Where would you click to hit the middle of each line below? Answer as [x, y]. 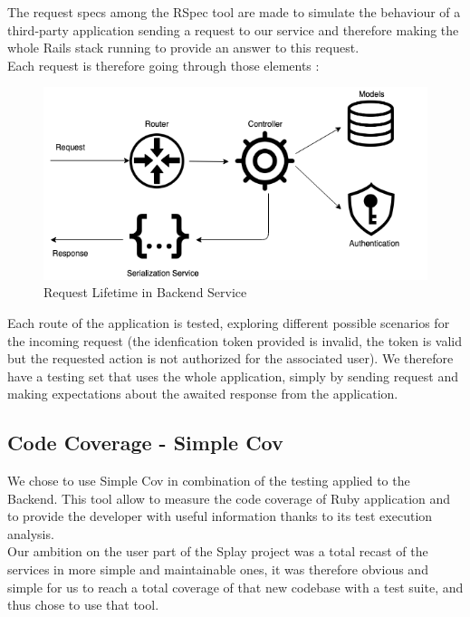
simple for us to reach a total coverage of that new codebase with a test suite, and [235, 587]
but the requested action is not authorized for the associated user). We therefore [230, 358]
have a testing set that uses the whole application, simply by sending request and [233, 376]
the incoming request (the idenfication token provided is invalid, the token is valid [235, 340]
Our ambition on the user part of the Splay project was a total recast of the [218, 551]
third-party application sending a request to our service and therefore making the [233, 29]
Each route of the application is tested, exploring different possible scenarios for [229, 322]
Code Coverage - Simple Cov [145, 443]
